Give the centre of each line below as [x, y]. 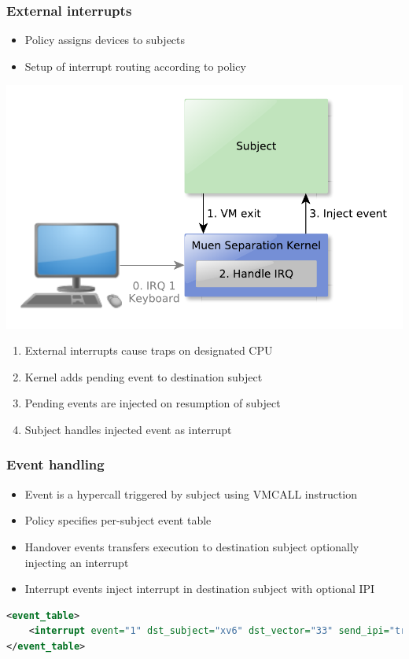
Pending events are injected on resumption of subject [153, 403]
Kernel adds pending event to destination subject [144, 376]
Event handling [55, 464]
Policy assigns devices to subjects [105, 40]
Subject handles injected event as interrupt [128, 429]
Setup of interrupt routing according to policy [135, 66]
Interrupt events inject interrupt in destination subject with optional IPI [200, 589]
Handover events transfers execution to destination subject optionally [192, 546]
